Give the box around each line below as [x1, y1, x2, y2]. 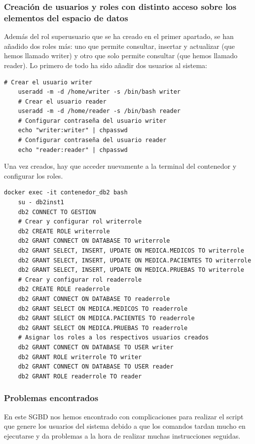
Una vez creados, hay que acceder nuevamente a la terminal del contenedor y [4, 161, 237, 171]
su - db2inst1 [18, 199, 64, 206]
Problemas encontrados [4, 392, 99, 404]
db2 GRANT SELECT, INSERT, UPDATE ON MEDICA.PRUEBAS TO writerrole [18, 266, 244, 274]
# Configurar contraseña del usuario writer [18, 117, 167, 124]
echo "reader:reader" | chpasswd [18, 146, 128, 153]
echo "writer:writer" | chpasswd [18, 127, 128, 134]
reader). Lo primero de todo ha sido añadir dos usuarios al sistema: [4, 60, 207, 70]
